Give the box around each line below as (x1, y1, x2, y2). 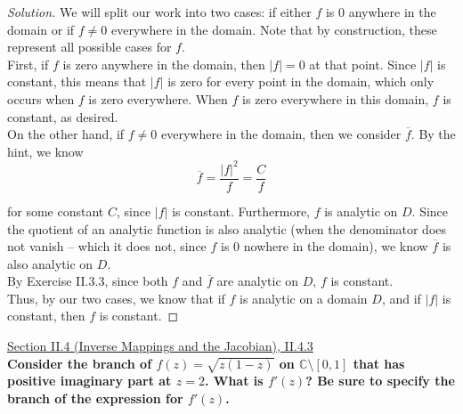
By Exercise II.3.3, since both (7, 272, 168, 290)
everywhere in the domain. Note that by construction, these (110, 20, 437, 38)
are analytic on (216, 272, 299, 290)
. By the (410, 125, 456, 143)
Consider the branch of (7, 353, 152, 372)
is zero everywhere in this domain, (242, 89, 429, 108)
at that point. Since (309, 54, 417, 73)
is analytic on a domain (240, 288, 368, 307)
